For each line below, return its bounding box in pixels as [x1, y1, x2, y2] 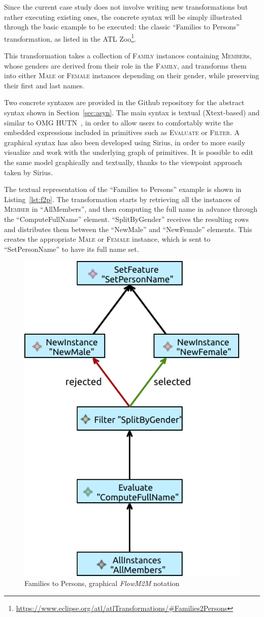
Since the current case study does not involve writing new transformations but [4, 2, 248, 12]
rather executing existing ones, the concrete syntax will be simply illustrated [4, 11, 242, 22]
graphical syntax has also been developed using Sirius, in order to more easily [4, 137, 246, 147]
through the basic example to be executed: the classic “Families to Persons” [4, 21, 240, 32]
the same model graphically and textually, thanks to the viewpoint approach [4, 156, 242, 167]
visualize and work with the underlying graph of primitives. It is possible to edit [4, 147, 253, 157]
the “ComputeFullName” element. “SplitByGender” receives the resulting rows [4, 213, 249, 224]
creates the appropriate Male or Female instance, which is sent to [4, 234, 211, 244]
